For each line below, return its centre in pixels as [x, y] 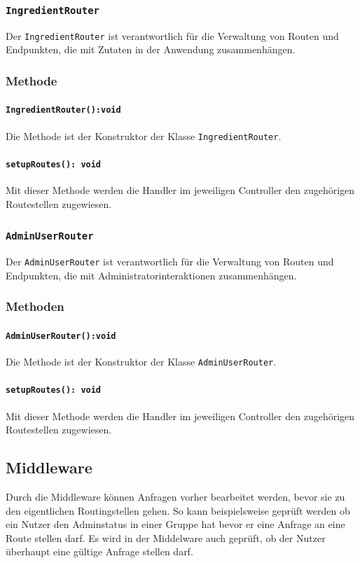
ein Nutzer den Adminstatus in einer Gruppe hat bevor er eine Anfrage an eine [175, 524]
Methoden [35, 306]
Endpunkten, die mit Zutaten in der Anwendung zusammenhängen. [151, 49]
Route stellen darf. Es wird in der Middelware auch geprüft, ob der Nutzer [166, 537]
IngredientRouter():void [63, 110]
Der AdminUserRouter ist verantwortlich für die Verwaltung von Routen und [170, 262]
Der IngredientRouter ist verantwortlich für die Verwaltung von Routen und [172, 35]
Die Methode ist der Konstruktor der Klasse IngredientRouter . [144, 135]
